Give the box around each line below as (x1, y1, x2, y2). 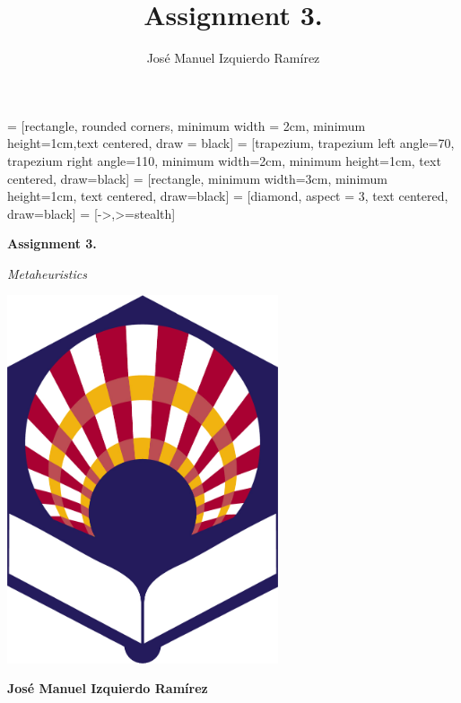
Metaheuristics (7, 264, 87, 282)
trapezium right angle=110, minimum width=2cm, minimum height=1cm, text (7, 151, 441, 169)
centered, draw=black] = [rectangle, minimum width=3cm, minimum (7, 169, 388, 187)
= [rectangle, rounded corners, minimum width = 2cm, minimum (7, 116, 366, 135)
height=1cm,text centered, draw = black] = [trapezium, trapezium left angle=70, (7, 134, 455, 152)
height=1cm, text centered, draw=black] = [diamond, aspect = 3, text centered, (7, 187, 448, 205)
